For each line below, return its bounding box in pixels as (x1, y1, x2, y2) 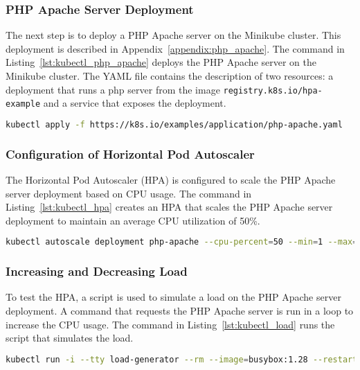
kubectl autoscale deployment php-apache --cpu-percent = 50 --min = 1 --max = (6, 237, 358, 247)
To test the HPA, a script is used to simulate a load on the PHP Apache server (6, 290, 341, 304)
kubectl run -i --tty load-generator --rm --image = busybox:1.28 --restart (6, 354, 358, 364)
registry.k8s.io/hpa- (223, 85, 323, 96)
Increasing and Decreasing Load (6, 263, 188, 280)
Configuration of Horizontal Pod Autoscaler (6, 145, 255, 162)
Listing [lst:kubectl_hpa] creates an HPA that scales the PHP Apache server (6, 200, 333, 214)
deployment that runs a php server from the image (6, 82, 220, 96)
